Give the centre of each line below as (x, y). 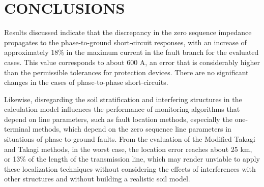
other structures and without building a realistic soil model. (97, 179)
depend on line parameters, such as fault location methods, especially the (118, 119)
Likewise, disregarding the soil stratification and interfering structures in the (123, 99)
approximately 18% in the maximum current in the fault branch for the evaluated (131, 52)
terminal (17, 129)
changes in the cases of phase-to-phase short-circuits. (86, 82)
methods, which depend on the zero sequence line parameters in (132, 129)
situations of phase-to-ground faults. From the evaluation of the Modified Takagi (130, 139)
